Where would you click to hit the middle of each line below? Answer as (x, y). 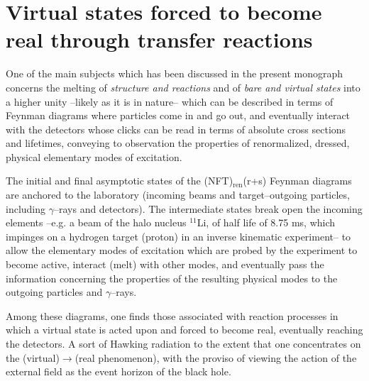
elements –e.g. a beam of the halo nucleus (96, 222)
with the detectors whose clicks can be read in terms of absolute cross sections (176, 129)
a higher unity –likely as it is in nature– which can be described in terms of (170, 101)
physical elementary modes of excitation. (94, 156)
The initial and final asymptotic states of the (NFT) (120, 181)
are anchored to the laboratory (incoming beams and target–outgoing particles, (178, 195)
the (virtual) (33, 357)
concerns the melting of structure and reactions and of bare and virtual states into (183, 87)
